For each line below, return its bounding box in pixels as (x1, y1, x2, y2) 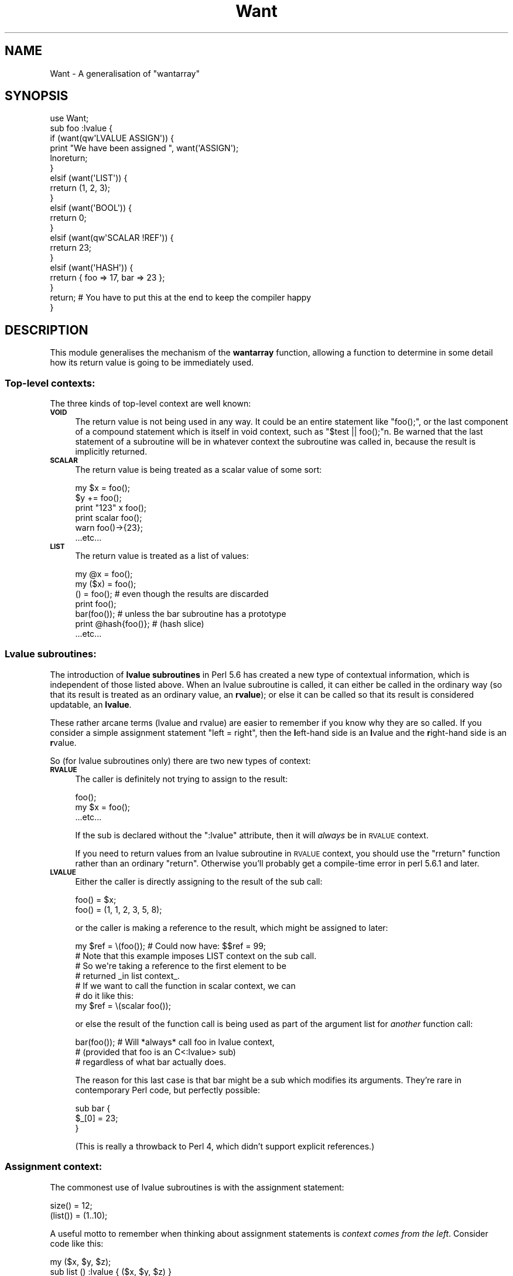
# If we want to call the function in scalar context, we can (75, 980, 296, 991)
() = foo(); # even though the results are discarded (75, 589, 269, 599)
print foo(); (75, 599, 117, 609)
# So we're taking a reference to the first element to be (75, 960, 286, 971)
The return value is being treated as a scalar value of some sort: (75, 465, 322, 475)
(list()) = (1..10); (50, 1210, 108, 1220)
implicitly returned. (75, 446, 148, 457)
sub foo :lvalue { (50, 123, 112, 134)
